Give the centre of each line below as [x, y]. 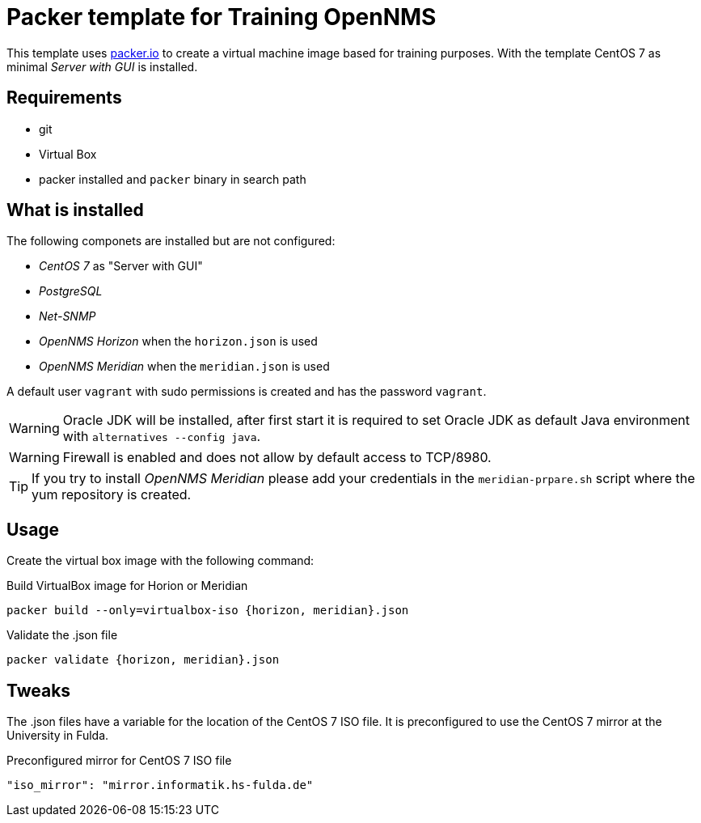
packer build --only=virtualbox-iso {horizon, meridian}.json [208, 611]
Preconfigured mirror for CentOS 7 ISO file [119, 761]
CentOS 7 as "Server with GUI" [121, 266]
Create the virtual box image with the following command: [160, 561]
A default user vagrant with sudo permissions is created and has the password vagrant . [247, 392]
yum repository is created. [112, 495]
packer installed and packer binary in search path [173, 179]
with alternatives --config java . [162, 437]
